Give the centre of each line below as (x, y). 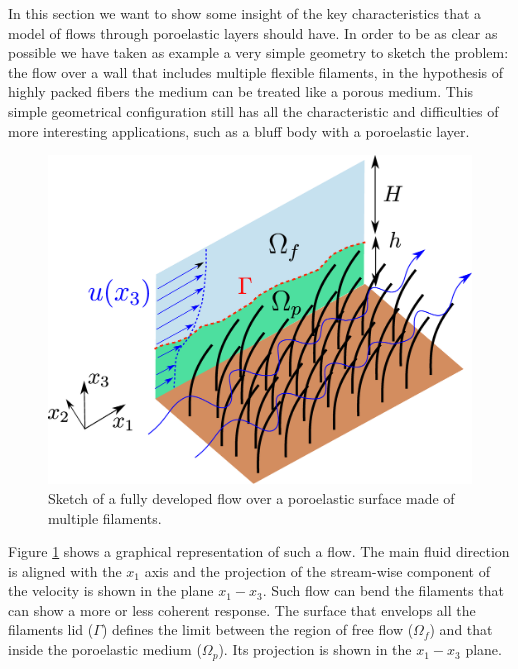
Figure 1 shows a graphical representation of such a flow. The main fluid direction (259, 551)
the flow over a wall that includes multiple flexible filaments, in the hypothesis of (256, 71)
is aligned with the (65, 570)
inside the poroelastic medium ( (105, 649)
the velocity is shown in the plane (111, 590)
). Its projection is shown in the (315, 649)
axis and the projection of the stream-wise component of (317, 570)
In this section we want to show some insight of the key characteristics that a (245, 13)
